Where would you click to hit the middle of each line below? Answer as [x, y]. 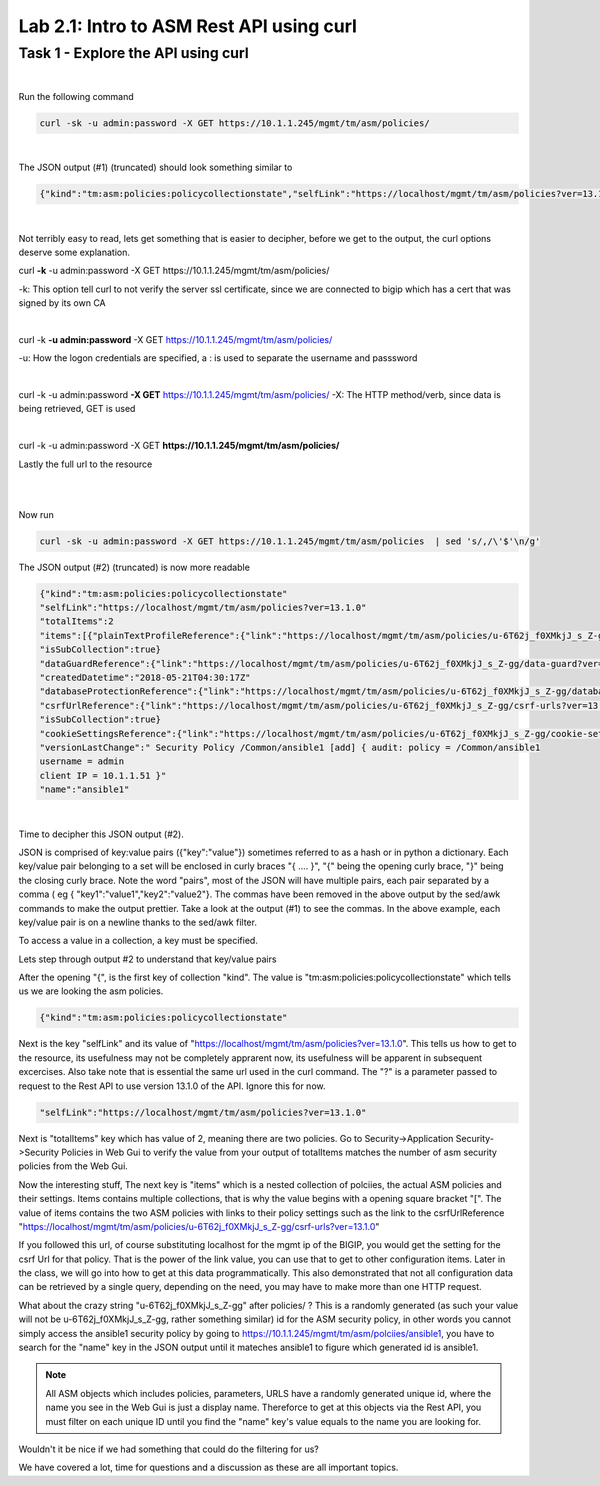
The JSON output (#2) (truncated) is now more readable [134, 567]
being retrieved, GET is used [77, 409]
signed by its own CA [62, 303]
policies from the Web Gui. [73, 1166]
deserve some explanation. [74, 252]
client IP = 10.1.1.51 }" [103, 775]
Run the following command [76, 96]
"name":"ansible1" [84, 789]
